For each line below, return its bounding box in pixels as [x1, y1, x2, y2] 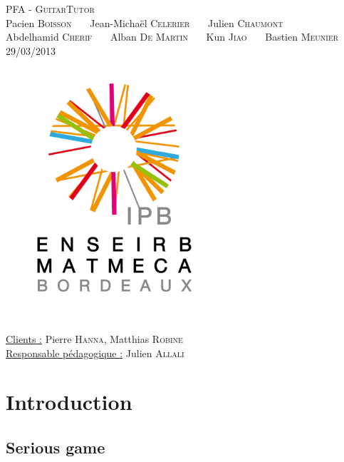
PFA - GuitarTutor [6, 1, 95, 16]
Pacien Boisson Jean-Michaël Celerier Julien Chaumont [6, 15, 283, 30]
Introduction [6, 387, 132, 416]
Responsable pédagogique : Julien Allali [6, 345, 184, 360]
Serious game [6, 436, 105, 458]
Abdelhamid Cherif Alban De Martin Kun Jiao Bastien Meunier [6, 29, 339, 44]
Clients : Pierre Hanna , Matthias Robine [6, 331, 183, 346]
